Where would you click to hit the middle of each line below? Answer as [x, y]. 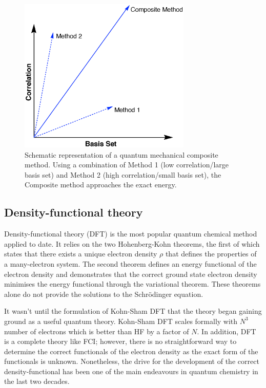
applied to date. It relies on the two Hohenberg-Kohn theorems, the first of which [132, 243]
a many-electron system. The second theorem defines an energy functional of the [130, 263]
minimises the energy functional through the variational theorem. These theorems [132, 284]
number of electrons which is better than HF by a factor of [97, 331]
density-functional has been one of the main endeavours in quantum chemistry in [131, 371]
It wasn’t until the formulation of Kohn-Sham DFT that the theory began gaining [133, 311]
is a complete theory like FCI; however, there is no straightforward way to [120, 341]
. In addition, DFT [227, 331]
